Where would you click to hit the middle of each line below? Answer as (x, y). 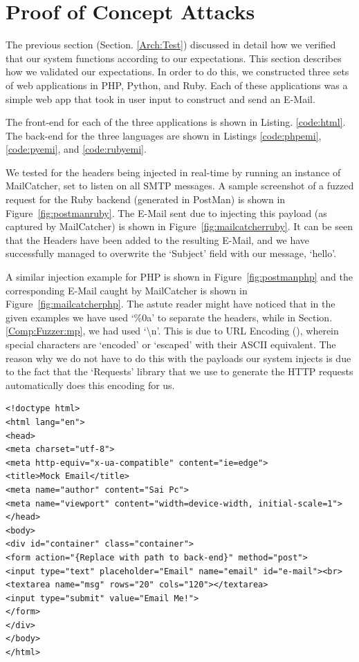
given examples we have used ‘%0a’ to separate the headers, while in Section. (169, 317)
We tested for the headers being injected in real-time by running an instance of (173, 172)
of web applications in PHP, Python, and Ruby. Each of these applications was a (177, 85)
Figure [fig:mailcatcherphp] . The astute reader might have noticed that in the (171, 304)
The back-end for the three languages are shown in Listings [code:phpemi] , (164, 135)
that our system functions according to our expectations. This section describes (174, 58)
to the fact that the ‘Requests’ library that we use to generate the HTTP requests (179, 371)
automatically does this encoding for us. (90, 385)
